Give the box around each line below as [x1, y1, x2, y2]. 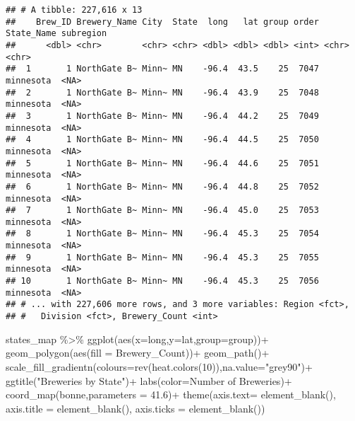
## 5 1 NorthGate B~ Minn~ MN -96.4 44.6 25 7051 [6, 158, 319, 168]
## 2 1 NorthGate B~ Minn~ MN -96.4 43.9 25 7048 [6, 87, 319, 98]
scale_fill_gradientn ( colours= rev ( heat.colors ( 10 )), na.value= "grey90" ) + [6, 359, 313, 374]
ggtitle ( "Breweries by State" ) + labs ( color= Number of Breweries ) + [6, 373, 292, 388]
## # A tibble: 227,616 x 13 [6, 5, 143, 15]
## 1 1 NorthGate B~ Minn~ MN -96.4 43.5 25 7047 [6, 64, 319, 74]
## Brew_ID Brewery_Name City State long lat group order [6, 16, 319, 27]
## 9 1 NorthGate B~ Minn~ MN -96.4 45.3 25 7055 [6, 252, 319, 263]
